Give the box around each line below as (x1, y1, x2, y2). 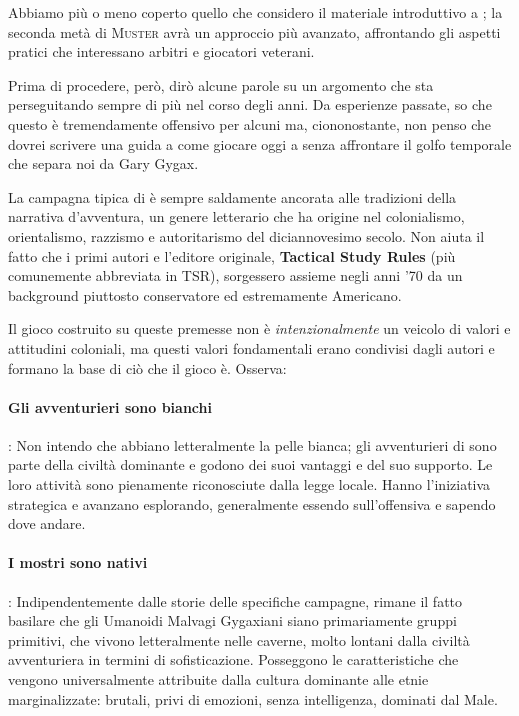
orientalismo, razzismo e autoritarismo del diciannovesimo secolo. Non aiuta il (8, 225, 485, 246)
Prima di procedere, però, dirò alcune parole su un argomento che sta (8, 74, 434, 95)
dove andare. (8, 513, 86, 534)
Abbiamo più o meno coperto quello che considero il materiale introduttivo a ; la (8, 2, 503, 22)
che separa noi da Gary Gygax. (8, 153, 199, 174)
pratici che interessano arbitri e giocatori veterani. (8, 41, 315, 62)
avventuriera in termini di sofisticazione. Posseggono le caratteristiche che (8, 649, 459, 670)
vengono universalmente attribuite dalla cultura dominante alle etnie (8, 669, 429, 690)
